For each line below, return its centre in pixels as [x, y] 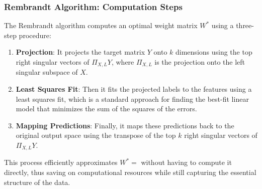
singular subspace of [47, 72]
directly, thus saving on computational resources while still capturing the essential [130, 172]
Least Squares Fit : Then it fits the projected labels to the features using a [134, 89]
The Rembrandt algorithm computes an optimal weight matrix [101, 25]
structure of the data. [37, 182]
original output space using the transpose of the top [96, 135]
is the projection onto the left [200, 62]
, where [123, 62]
